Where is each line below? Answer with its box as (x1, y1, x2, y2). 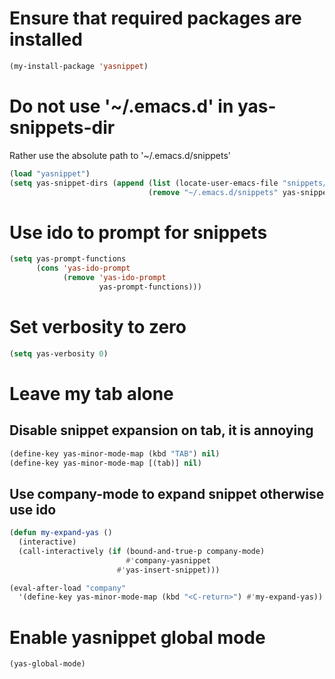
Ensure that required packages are (9, 7, 302, 30)
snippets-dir (9, 117, 116, 139)
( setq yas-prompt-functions (9, 254, 127, 264)
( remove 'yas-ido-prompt (62, 273, 167, 283)
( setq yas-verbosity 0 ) (9, 348, 109, 359)
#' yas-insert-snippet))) (116, 565, 221, 575)
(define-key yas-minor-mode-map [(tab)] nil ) (9, 458, 202, 468)
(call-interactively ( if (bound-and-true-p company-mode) (18, 546, 266, 556)
